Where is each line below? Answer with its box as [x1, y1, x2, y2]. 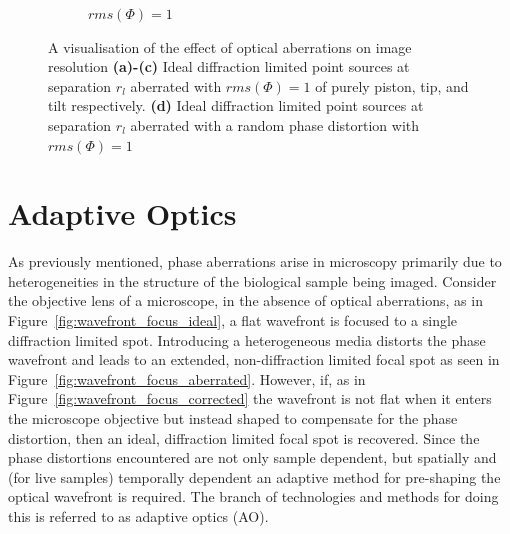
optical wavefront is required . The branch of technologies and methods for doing [8, 486, 499, 507]
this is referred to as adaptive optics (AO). [8, 506, 269, 526]
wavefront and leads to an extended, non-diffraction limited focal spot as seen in [8, 349, 500, 370]
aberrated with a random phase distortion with [130, 114, 420, 135]
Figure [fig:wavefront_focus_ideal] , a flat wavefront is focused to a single [8, 310, 458, 331]
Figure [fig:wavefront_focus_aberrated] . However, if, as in [8, 368, 366, 389]
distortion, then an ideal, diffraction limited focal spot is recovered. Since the [8, 427, 480, 448]
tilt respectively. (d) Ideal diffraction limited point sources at [48, 95, 424, 116]
